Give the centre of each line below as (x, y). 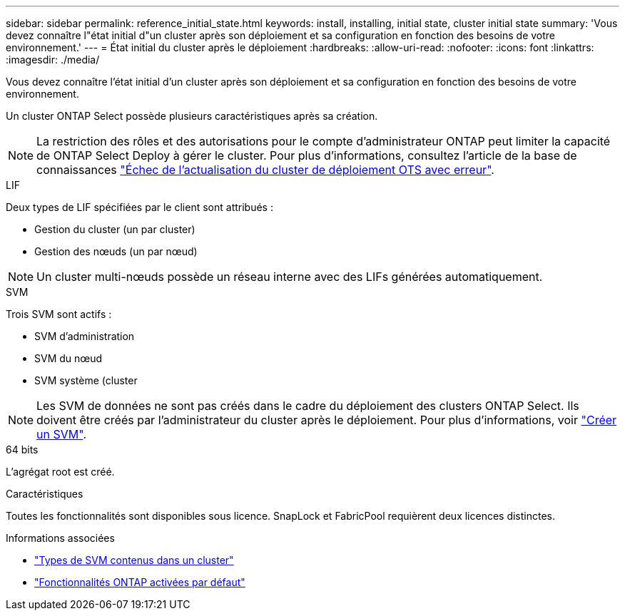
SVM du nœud (68, 358)
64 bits (22, 450)
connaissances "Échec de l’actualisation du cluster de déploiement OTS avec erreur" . (265, 170)
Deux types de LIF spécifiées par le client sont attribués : (139, 207)
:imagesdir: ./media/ (53, 60)
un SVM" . (61, 434)
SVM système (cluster (86, 380)
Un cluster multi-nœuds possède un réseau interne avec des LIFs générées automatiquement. (290, 277)
